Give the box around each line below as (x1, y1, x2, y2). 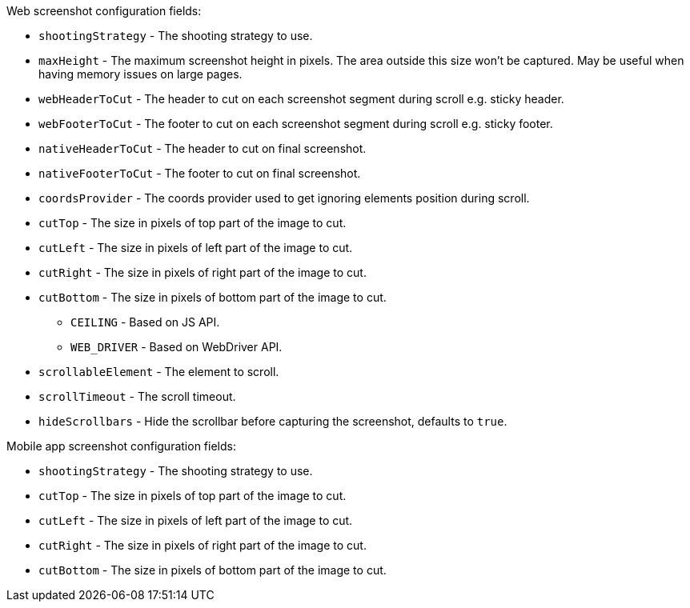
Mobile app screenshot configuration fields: (6, 439, 236, 453)
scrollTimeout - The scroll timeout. (38, 390, 236, 403)
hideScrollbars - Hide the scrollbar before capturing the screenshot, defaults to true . (38, 414, 507, 428)
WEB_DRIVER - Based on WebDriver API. (70, 340, 283, 354)
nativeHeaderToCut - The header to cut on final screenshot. (38, 142, 367, 155)
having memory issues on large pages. (38, 67, 243, 81)
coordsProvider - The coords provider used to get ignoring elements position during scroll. (38, 191, 530, 205)
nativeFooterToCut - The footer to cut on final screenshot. (38, 166, 361, 180)
